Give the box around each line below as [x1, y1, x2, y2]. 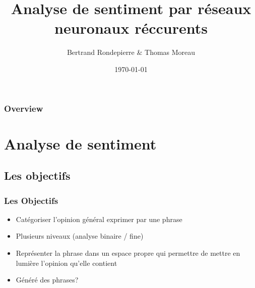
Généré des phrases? [16, 274, 79, 285]
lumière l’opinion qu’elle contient [16, 257, 117, 268]
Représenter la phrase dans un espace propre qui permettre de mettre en [16, 247, 240, 258]
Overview [4, 102, 43, 114]
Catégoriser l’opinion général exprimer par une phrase [16, 213, 182, 224]
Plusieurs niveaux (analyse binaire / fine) [16, 231, 144, 241]
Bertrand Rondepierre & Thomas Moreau [67, 47, 196, 57]
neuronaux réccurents [54, 18, 208, 38]
